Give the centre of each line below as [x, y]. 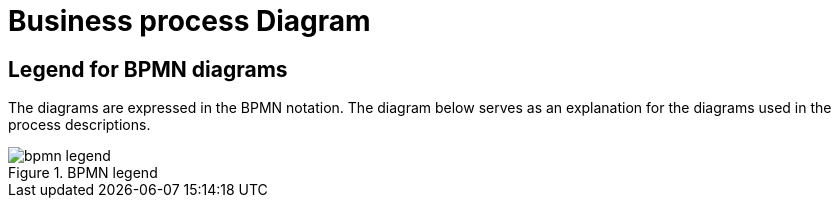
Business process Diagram [189, 21]
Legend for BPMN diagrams [148, 69]
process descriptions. [79, 125]
